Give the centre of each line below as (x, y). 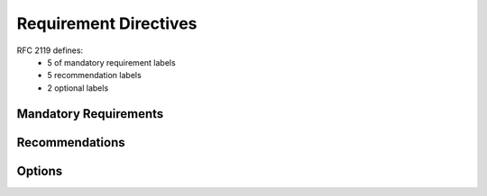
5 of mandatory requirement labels (111, 62)
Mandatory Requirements (90, 114)
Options (40, 171)
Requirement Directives (107, 23)
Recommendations (71, 143)
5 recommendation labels (94, 76)
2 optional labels (78, 88)
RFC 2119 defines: (50, 50)
